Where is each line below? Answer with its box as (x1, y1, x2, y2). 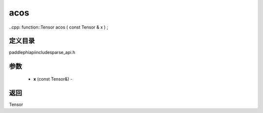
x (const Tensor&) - (33, 76, 73, 82)
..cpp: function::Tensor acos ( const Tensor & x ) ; (9, 24, 108, 30)
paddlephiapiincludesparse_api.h (9, 49, 75, 55)
